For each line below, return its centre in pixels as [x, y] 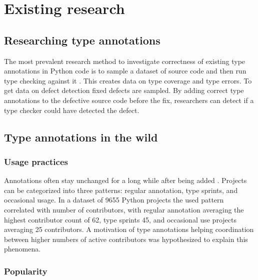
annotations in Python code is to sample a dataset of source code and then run [125, 71]
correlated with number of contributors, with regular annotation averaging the [124, 209]
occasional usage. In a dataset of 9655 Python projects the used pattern [114, 200]
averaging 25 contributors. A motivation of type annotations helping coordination [129, 229]
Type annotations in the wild [81, 137]
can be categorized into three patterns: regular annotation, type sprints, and [121, 190]
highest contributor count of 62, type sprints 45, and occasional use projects [120, 219]
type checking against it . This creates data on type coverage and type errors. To [128, 80]
